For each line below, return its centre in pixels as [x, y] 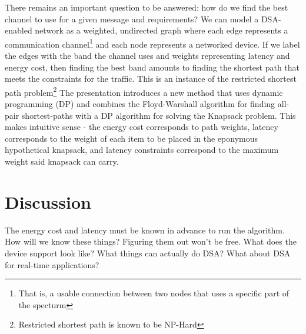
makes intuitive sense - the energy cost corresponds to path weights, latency [142, 127]
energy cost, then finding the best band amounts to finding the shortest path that [152, 67]
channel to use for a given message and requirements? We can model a [132, 19]
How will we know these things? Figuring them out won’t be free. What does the [151, 241]
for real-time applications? [52, 264]
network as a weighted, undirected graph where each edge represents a [162, 30]
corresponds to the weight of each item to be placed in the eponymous [131, 138]
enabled [19, 30]
